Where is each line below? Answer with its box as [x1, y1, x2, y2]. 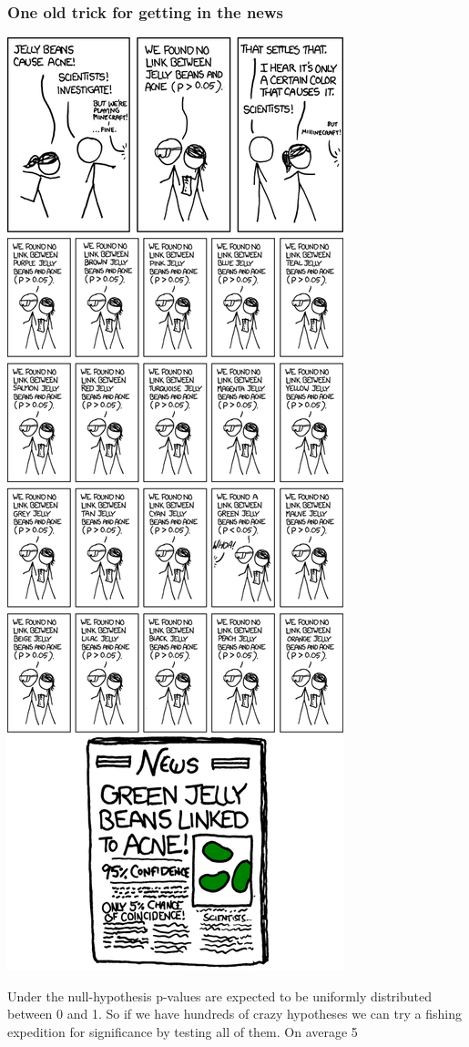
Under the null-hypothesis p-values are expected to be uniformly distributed [7, 986, 433, 1005]
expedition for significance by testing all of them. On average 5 [7, 1022, 358, 1041]
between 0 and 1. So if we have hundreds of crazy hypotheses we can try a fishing [7, 1004, 462, 1023]
